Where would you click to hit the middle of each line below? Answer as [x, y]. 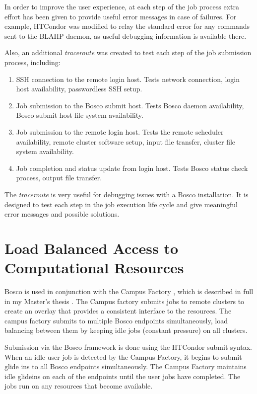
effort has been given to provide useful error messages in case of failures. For [121, 16]
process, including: [32, 62]
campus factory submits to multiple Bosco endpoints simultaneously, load [116, 320]
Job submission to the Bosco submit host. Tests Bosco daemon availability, [130, 105]
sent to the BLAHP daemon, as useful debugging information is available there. [126, 36]
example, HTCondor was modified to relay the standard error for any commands [127, 26]
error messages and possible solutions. [62, 214]
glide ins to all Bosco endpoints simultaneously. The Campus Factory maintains [126, 366]
